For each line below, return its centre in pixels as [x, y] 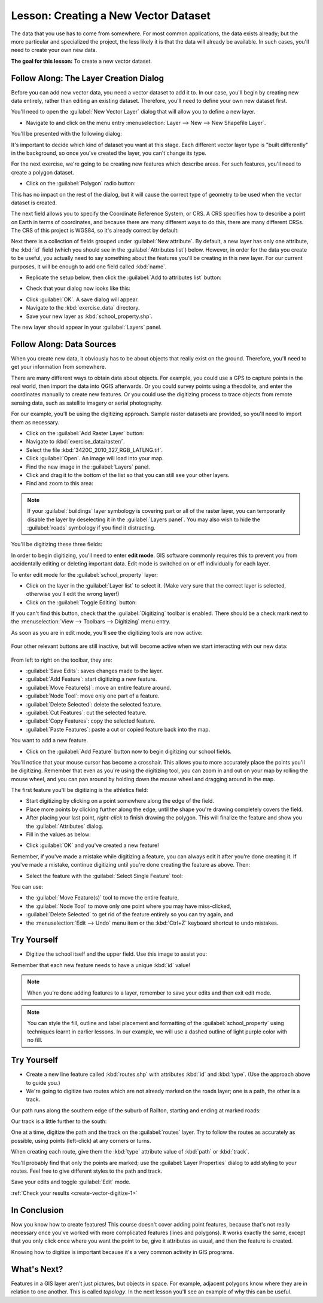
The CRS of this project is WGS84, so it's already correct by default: [95, 231]
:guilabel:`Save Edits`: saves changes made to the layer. [95, 671]
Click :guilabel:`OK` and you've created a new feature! [92, 845]
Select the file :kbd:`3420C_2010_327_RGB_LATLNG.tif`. [95, 450]
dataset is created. [34, 203]
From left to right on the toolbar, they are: [62, 660]
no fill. [35, 1040]
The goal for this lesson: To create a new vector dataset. [82, 61]
